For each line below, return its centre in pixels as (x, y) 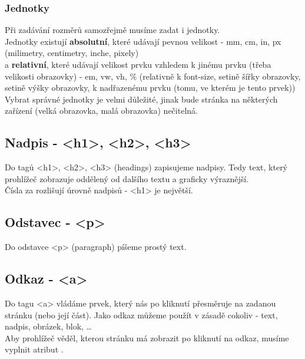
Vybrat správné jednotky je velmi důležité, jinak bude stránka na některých (141, 99)
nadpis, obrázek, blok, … (48, 326)
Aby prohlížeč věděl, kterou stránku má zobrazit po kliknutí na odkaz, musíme (147, 337)
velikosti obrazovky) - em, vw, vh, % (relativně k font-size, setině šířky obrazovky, (153, 76)
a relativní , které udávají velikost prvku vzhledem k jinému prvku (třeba (138, 64)
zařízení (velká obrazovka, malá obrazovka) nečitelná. (101, 111)
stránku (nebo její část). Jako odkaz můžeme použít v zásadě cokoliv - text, (141, 314)
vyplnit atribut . (34, 349)
